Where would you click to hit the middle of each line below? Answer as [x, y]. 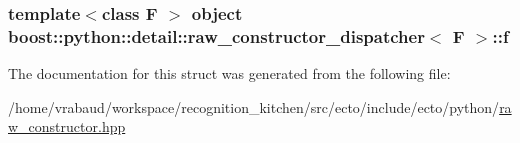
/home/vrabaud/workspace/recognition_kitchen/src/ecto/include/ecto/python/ [254, 106]
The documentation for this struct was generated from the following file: [229, 73]
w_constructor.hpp [67, 126]
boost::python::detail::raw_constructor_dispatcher [216, 35]
